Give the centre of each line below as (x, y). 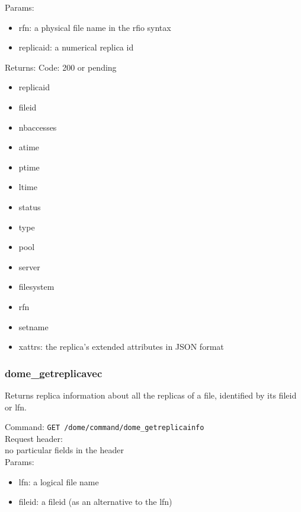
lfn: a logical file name (59, 481)
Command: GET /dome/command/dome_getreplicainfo (105, 427)
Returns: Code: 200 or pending (61, 67)
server (29, 266)
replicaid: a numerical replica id (76, 47)
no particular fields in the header (64, 450)
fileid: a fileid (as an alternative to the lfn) (95, 502)
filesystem (36, 287)
